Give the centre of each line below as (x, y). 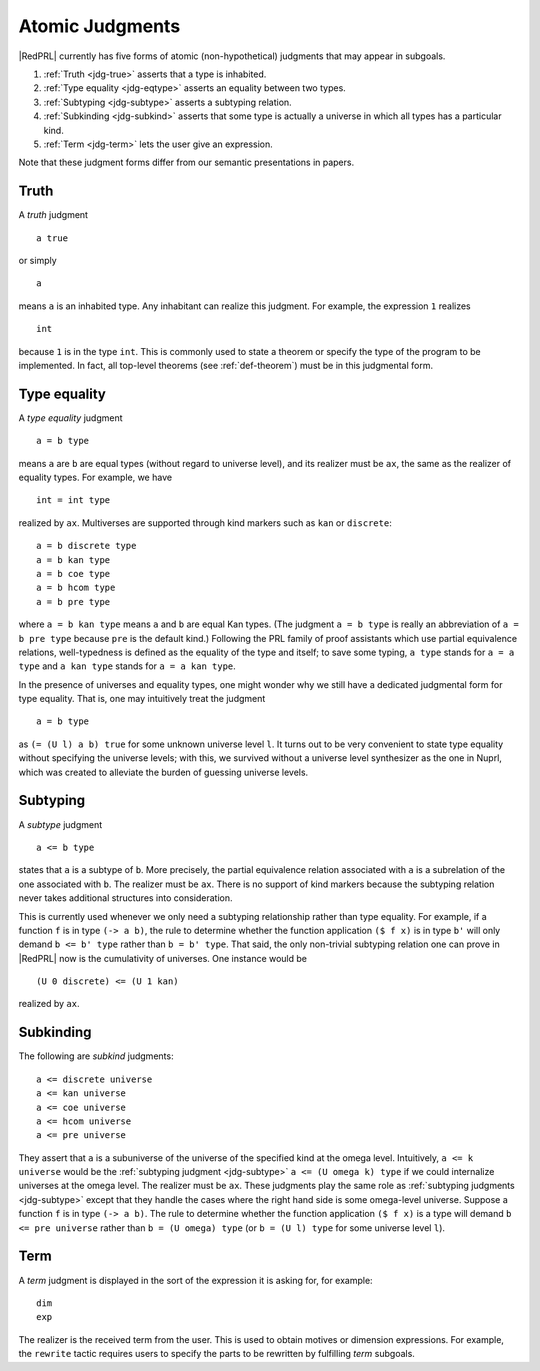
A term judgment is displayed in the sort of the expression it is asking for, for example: (196, 1280)
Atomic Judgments (99, 26)
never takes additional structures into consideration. (126, 898)
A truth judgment (53, 215)
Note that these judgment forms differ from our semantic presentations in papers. (186, 162)
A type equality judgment (71, 417)
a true (52, 238)
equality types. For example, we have (95, 477)
